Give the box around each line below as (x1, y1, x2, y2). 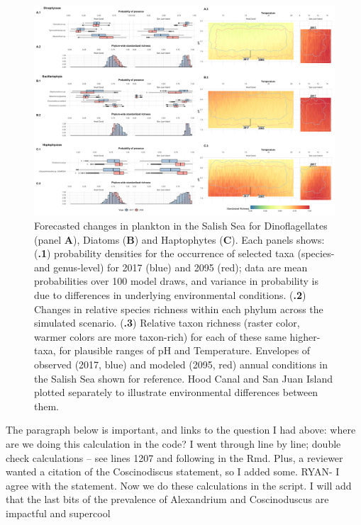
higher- (289, 329, 321, 344)
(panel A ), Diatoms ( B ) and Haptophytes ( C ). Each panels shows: (34, 232, 325, 247)
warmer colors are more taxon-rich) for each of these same (34, 329, 287, 344)
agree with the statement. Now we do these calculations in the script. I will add (6, 478, 352, 492)
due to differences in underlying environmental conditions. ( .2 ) (34, 288, 306, 303)
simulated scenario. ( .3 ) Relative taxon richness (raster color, (34, 315, 300, 330)
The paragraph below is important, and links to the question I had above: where (6, 422, 356, 437)
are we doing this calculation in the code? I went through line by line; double (6, 436, 341, 451)
